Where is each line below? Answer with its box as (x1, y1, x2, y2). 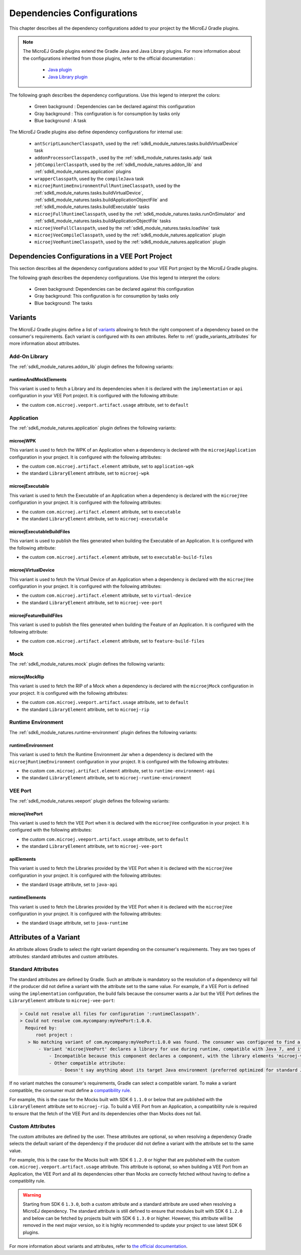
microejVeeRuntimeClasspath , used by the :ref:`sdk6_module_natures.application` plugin (34, 239, 226, 245)
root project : (36, 1032, 73, 1038)
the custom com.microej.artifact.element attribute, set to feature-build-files (22, 638, 205, 644)
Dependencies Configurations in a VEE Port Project (9, 252, 173, 261)
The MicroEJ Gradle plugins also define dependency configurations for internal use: (9, 129, 183, 135)
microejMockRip (9, 674, 45, 680)
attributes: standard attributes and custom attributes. (9, 953, 119, 959)
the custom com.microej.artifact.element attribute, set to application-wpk (22, 463, 194, 470)
